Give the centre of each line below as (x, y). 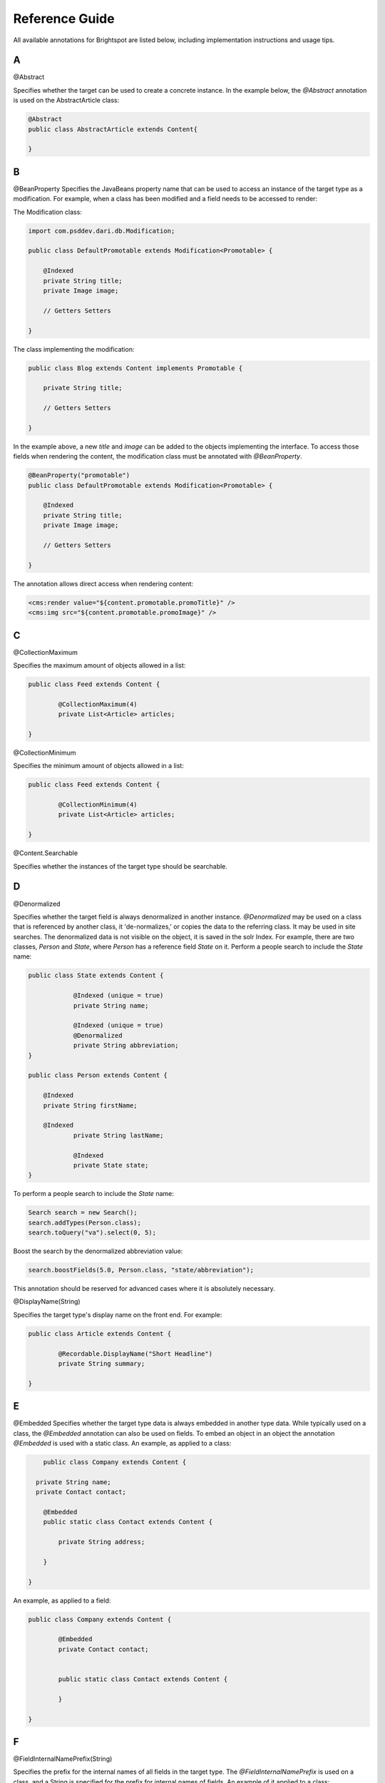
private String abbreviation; (126, 1046)
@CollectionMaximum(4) (98, 704)
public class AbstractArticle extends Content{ (113, 129)
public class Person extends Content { (98, 1076)
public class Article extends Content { (99, 1333)
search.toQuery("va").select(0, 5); (92, 1233)
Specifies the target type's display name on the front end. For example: (118, 1314)
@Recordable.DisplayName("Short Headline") (135, 1354)
